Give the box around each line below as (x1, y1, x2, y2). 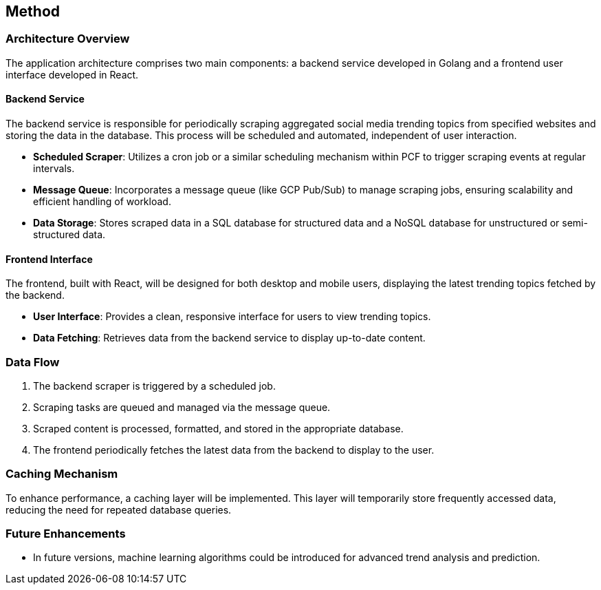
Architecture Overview (6, 32, 130, 46)
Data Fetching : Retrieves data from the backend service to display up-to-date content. (33, 332, 426, 344)
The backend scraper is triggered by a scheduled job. (33, 379, 276, 392)
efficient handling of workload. (33, 196, 171, 208)
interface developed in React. (6, 68, 139, 81)
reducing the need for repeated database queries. (6, 503, 232, 516)
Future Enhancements (6, 527, 126, 541)
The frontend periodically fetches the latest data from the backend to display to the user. (33, 443, 435, 456)
